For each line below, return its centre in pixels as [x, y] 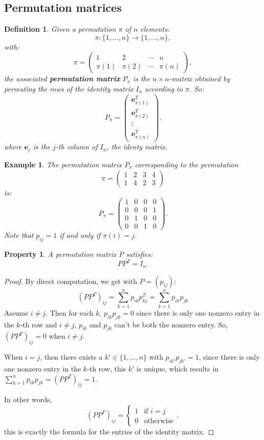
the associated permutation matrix [62, 79]
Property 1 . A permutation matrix [60, 254]
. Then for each [70, 312]
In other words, [28, 399]
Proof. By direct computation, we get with [71, 281]
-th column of [76, 147]
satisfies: [139, 254]
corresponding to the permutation [186, 164]
